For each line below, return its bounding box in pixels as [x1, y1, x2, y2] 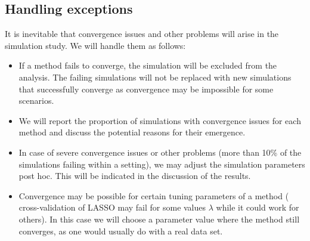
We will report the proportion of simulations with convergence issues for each [18, 114, 301, 126]
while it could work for [216, 201, 299, 214]
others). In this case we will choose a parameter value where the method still [18, 212, 300, 225]
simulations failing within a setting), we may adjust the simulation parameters [18, 157, 305, 170]
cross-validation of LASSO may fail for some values [18, 201, 206, 214]
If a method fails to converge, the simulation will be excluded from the [18, 59, 277, 72]
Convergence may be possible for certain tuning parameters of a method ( [18, 189, 289, 202]
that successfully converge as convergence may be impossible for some [18, 82, 274, 95]
